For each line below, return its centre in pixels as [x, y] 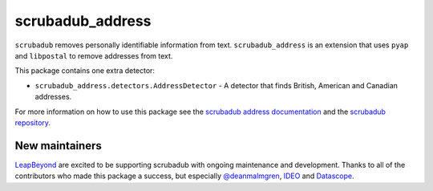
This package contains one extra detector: [85, 71]
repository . [33, 122]
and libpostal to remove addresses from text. [94, 55]
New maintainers [58, 146]
